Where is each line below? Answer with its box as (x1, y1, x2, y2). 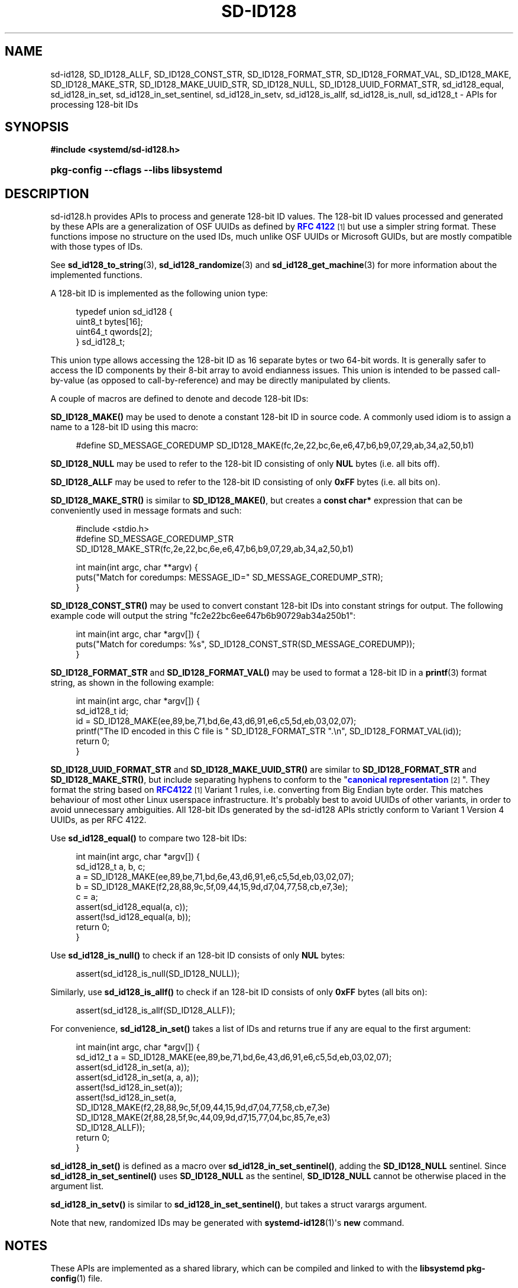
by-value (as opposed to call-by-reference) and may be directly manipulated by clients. (50, 375, 391, 386)
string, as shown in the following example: (50, 677, 214, 688)
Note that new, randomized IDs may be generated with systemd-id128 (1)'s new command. (50, 1218, 404, 1228)
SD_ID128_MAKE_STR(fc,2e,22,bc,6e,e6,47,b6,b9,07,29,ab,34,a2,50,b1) (76, 544, 354, 554)
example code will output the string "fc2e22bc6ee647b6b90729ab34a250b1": (50, 611, 356, 621)
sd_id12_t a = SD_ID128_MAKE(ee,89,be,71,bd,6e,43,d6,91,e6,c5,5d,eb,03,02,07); (76, 1052, 392, 1063)
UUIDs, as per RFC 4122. (50, 815, 147, 825)
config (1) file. (50, 1273, 103, 1284)
